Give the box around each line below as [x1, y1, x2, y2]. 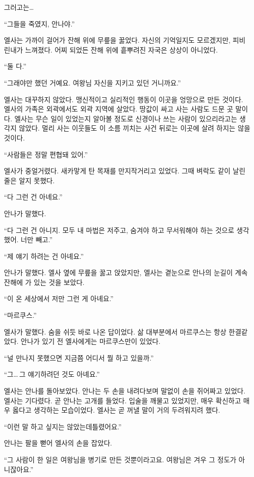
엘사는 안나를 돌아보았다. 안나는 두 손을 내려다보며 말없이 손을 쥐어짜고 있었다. [4, 386, 246, 396]
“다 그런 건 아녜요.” [4, 192, 63, 202]
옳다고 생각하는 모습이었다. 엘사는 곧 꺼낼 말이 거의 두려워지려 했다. [12, 405, 220, 415]
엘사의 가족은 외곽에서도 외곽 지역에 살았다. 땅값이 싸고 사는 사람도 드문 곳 [4, 104, 233, 114]
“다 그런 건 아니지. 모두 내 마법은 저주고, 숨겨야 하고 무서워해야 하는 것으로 [4, 224, 234, 235]
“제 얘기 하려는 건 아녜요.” [4, 251, 84, 261]
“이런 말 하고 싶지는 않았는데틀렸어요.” [4, 421, 122, 431]
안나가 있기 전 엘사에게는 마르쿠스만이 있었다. [21, 336, 161, 346]
